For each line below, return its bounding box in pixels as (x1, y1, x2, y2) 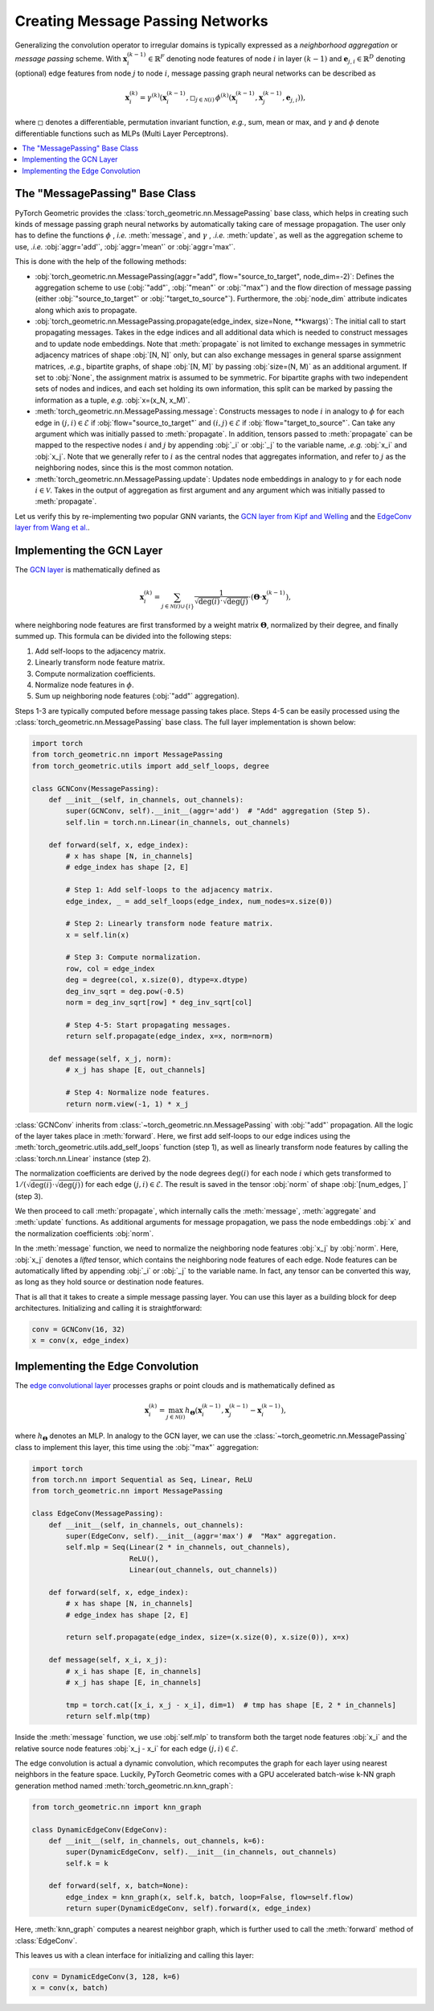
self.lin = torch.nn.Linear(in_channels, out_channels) (65, 818, 291, 826)
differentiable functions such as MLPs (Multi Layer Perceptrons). (14, 129, 229, 138)
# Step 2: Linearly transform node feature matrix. (65, 919, 274, 929)
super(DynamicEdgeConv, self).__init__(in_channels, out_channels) (65, 1848, 338, 1856)
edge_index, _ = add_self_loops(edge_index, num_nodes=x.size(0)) (65, 896, 334, 905)
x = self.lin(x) (65, 930, 130, 939)
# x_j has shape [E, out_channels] (65, 1065, 207, 1074)
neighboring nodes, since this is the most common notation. (35, 463, 234, 472)
